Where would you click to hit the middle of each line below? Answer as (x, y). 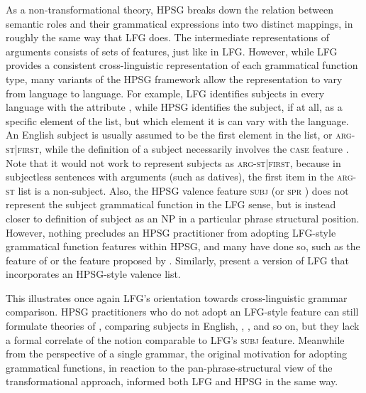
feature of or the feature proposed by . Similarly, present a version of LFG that (178, 260)
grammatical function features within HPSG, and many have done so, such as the (183, 246)
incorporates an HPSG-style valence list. (93, 274)
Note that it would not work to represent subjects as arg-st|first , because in (173, 162)
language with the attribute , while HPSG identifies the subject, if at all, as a (174, 107)
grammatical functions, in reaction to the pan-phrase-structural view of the (169, 367)
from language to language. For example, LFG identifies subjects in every (165, 93)
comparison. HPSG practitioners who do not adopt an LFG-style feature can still (182, 312)
